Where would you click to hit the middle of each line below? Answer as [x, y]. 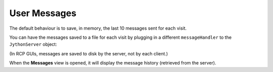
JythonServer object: [33, 44]
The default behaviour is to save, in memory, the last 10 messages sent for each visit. [98, 28]
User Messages [43, 13]
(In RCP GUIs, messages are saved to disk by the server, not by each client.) [89, 53]
